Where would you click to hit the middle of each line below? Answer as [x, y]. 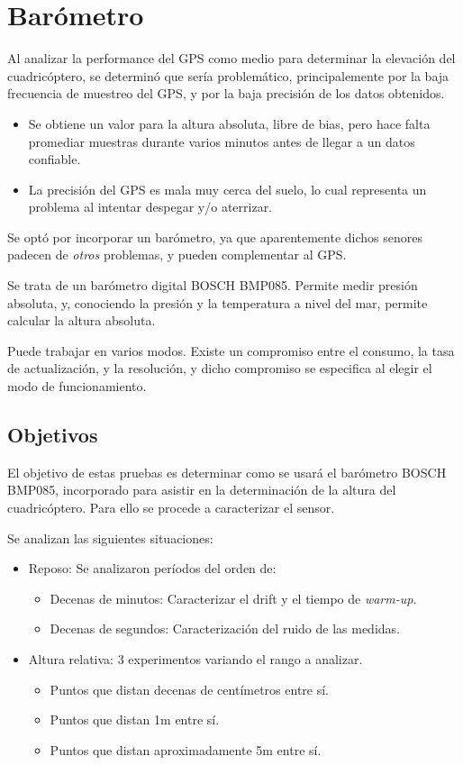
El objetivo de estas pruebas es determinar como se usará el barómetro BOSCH [227, 472]
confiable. [54, 159]
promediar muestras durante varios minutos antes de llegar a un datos [222, 141]
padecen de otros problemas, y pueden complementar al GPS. [177, 255]
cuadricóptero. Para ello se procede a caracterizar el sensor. [171, 508]
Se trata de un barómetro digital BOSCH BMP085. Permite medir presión [213, 285]
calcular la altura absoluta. [82, 320]
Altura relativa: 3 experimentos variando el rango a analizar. [195, 658]
